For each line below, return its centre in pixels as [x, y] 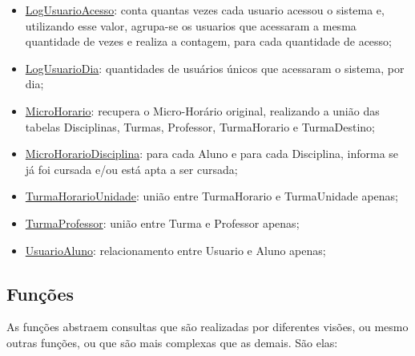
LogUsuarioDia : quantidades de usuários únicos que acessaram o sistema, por [215, 68]
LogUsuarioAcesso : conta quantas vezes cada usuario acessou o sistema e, [205, 10]
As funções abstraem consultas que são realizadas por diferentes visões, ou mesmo [207, 327]
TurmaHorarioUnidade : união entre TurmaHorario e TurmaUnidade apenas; [212, 196]
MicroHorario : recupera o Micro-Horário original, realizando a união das [202, 110]
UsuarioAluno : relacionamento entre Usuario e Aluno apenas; [175, 250]
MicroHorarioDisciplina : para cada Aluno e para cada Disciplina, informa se [212, 154]
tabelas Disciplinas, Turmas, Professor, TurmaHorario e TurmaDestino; [200, 126]
